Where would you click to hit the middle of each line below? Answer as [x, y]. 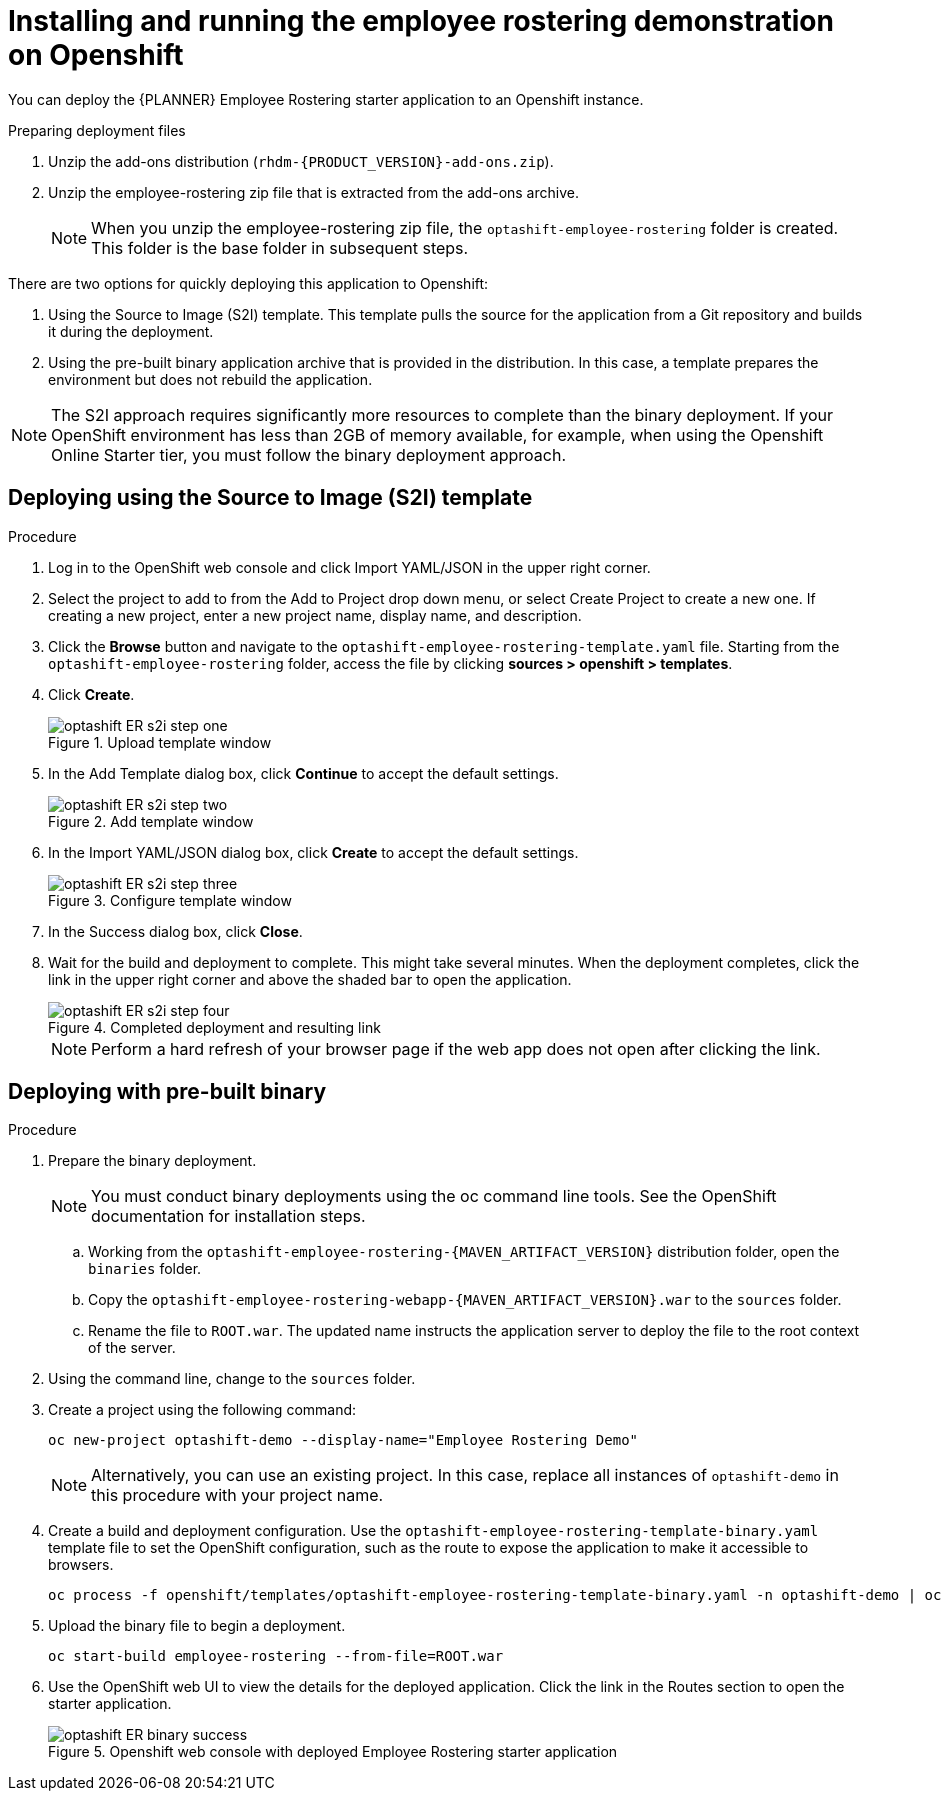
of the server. [132, 1348]
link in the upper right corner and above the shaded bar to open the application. [310, 979]
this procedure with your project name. [237, 1495]
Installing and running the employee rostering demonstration [421, 21]
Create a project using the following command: [202, 1410]
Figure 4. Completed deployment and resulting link [214, 1027]
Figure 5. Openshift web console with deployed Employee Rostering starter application [333, 1752]
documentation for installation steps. [228, 1216]
